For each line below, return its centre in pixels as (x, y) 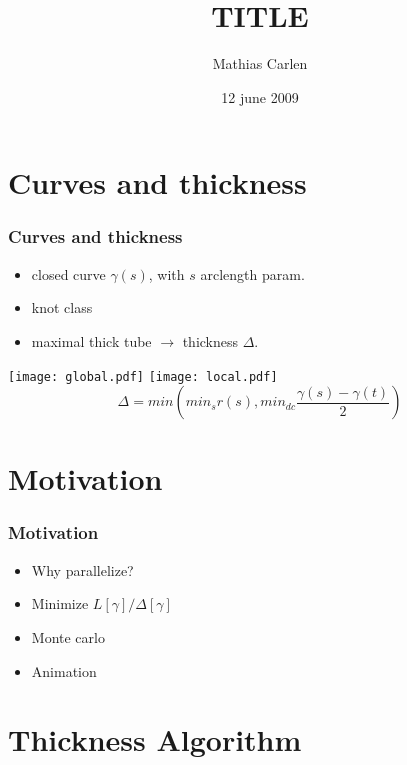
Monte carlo (68, 636)
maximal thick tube (91, 340)
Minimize (60, 603)
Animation (64, 670)
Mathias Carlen (260, 63)
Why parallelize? (82, 569)
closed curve (68, 273)
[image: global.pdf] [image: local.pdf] (143, 376)
